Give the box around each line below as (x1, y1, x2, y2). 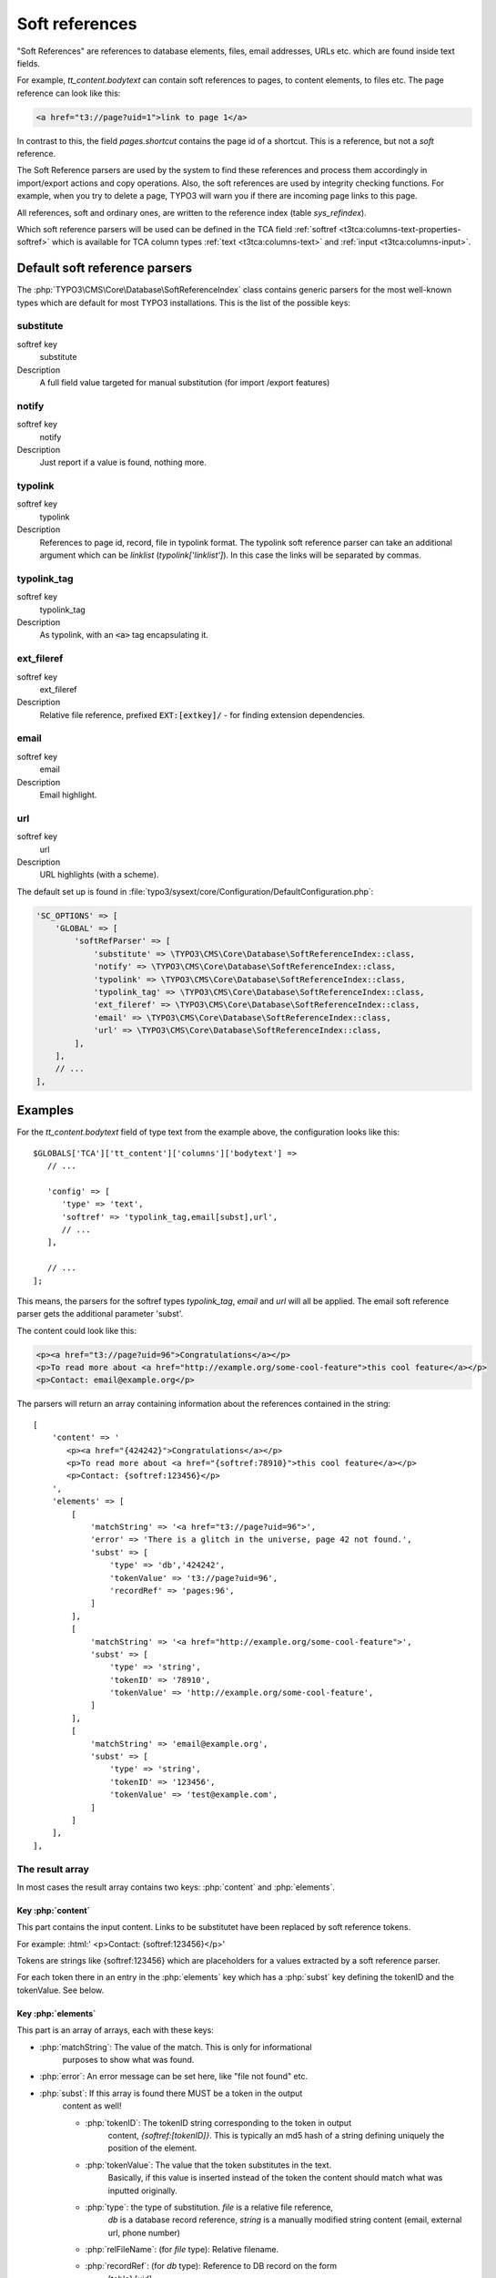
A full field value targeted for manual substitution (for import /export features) (39, 377, 330, 388)
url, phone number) (107, 2227, 181, 2238)
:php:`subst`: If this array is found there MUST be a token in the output (39, 2088, 303, 2098)
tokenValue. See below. (16, 1985, 105, 1996)
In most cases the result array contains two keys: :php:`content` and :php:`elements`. (16, 1882, 336, 1893)
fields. (16, 57, 41, 68)
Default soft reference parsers (16, 261, 193, 276)
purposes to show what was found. (62, 2055, 195, 2066)
